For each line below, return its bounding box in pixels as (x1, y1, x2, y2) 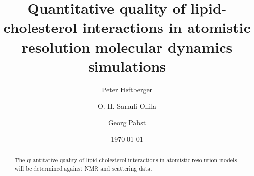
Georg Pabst (108, 117, 146, 127)
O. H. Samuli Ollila (97, 101, 157, 111)
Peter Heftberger (101, 84, 153, 94)
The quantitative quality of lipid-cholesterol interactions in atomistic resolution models (14, 155, 237, 164)
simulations (88, 56, 166, 76)
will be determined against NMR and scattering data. (14, 164, 152, 172)
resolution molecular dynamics (21, 36, 233, 57)
